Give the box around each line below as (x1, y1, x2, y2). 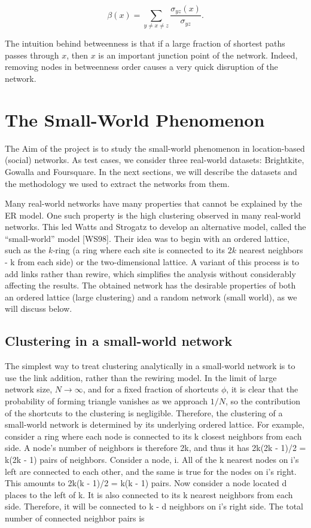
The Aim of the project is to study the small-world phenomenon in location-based (5, 142, 305, 154)
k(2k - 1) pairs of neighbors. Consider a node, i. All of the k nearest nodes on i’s (5, 453, 299, 465)
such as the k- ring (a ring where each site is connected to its (5, 244, 225, 256)
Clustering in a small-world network (5, 331, 233, 350)
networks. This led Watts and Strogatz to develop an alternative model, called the (5, 220, 306, 233)
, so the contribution (225, 395, 301, 407)
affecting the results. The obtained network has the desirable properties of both (5, 279, 296, 291)
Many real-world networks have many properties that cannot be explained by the (5, 197, 302, 210)
